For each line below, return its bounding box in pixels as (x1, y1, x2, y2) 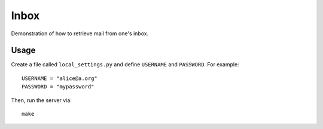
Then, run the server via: (11, 96, 72, 104)
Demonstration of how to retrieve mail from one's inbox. (11, 30, 149, 37)
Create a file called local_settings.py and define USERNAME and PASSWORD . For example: (11, 61, 239, 68)
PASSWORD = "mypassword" (22, 84, 95, 90)
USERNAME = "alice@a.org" (22, 75, 98, 82)
